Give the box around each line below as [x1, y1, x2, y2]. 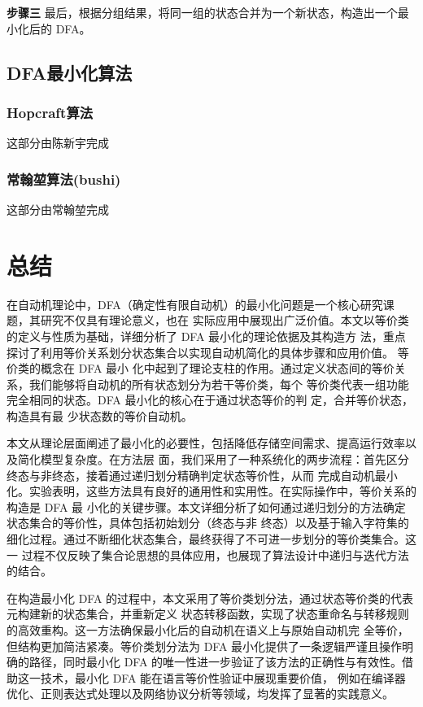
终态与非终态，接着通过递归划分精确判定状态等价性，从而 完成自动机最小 [7, 466, 398, 483]
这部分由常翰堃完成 [7, 201, 109, 217]
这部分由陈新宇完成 [7, 134, 109, 151]
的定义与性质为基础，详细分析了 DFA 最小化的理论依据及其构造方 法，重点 [7, 327, 406, 344]
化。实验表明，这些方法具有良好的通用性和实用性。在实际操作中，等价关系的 [7, 482, 416, 500]
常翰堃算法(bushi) [7, 168, 121, 189]
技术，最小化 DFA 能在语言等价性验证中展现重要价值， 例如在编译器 [40, 669, 406, 686]
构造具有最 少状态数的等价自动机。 [7, 407, 193, 424]
